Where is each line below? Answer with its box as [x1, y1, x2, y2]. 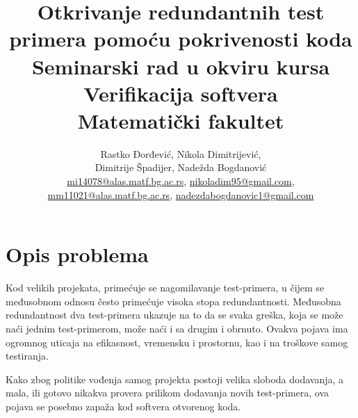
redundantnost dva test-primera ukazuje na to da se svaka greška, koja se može [6, 307, 343, 322]
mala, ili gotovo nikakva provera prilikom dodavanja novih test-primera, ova [6, 385, 329, 400]
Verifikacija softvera [83, 79, 278, 107]
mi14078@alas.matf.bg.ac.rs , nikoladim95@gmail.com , [67, 174, 295, 188]
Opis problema [6, 240, 149, 268]
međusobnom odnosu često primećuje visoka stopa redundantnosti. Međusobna [6, 294, 341, 308]
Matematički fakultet [77, 106, 284, 134]
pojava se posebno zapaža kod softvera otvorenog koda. [6, 399, 241, 413]
